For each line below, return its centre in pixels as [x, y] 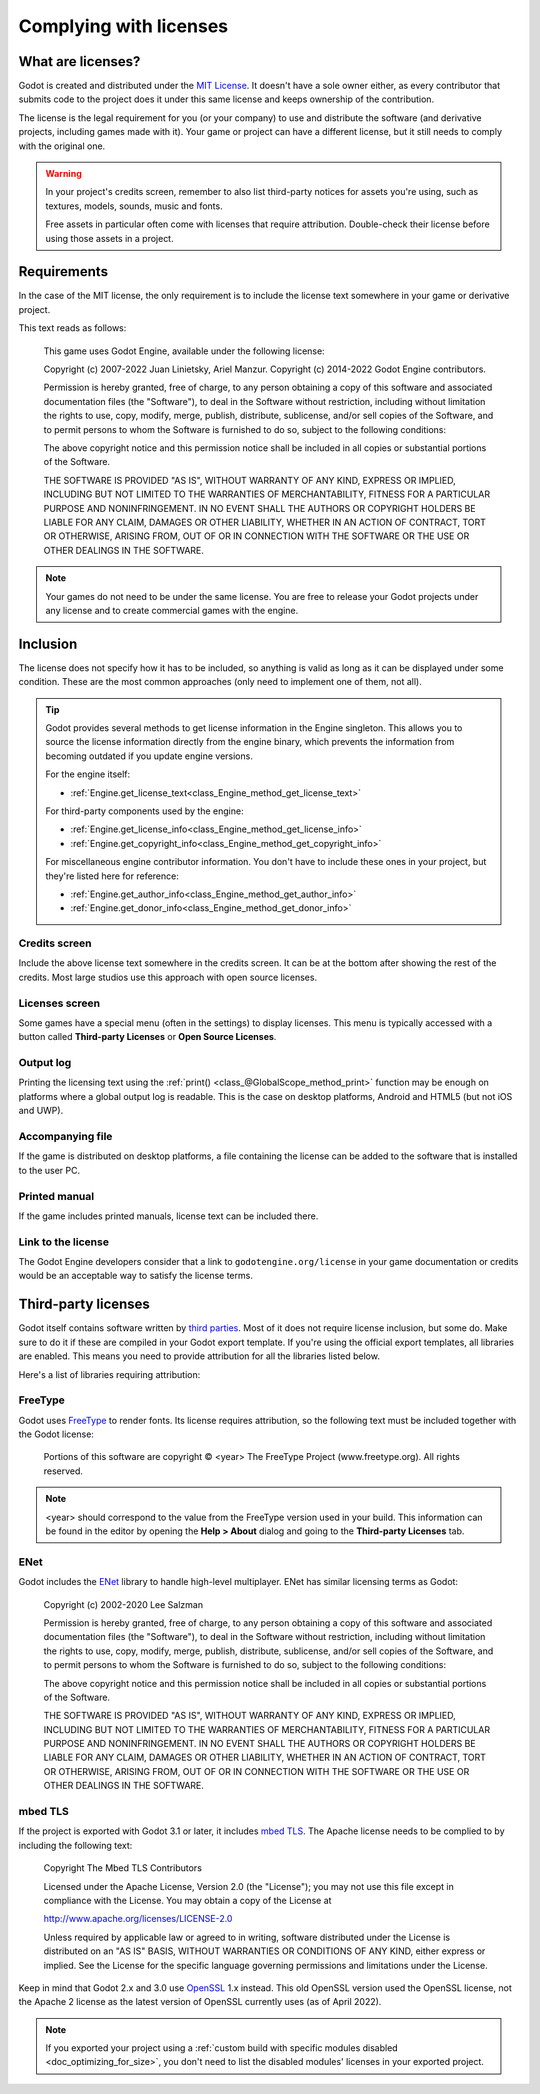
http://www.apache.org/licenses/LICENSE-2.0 [138, 1919]
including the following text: [75, 1845]
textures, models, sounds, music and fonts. [134, 206]
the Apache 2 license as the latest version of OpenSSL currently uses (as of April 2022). [200, 2002]
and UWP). [41, 1111]
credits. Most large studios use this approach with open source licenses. [168, 977]
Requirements [63, 271]
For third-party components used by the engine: [144, 811]
